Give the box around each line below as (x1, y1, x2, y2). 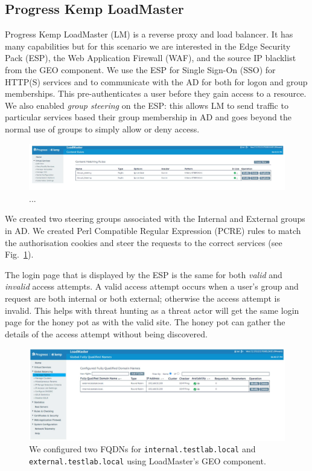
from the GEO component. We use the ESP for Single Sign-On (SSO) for (5, 63, 276, 76)
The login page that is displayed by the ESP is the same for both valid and (5, 268, 282, 281)
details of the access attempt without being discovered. (5, 327, 208, 340)
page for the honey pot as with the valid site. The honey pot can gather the (5, 316, 285, 328)
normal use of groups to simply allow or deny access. (5, 122, 200, 135)
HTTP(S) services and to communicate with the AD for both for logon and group (5, 75, 308, 88)
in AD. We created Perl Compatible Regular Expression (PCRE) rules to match (5, 224, 301, 236)
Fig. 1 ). (5, 248, 34, 261)
